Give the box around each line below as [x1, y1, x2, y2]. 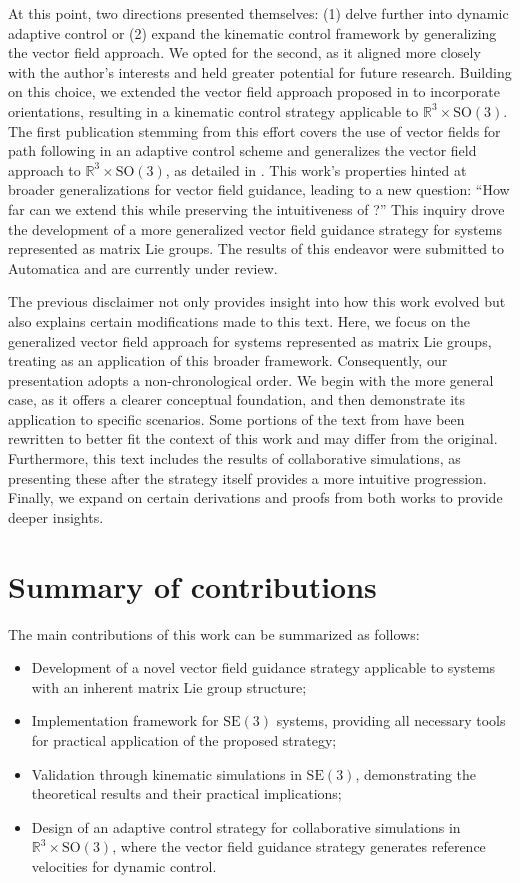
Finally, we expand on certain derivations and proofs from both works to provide [8, 487, 503, 508]
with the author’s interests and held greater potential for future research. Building [8, 61, 512, 82]
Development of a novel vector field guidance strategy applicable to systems [31, 657, 496, 678]
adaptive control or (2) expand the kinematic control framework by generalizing [8, 22, 497, 43]
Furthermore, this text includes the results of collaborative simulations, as [8, 448, 461, 469]
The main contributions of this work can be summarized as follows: [8, 623, 420, 644]
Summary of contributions [8, 565, 377, 606]
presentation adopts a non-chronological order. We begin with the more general [8, 369, 494, 390]
